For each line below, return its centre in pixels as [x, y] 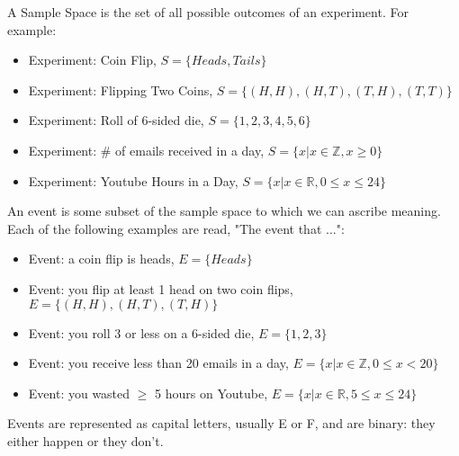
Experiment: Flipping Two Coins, [121, 89]
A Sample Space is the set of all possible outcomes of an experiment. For [208, 12]
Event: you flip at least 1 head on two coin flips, [161, 288]
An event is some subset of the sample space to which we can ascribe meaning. [224, 211]
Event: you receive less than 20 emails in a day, [158, 363]
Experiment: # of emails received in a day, [146, 150]
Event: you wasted [79, 393]
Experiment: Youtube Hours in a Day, [133, 180]
